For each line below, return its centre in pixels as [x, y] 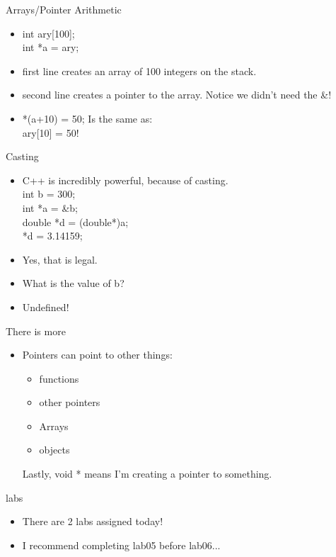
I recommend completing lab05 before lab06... [121, 545]
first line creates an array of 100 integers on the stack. [139, 71]
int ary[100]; [48, 33]
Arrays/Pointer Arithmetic [64, 9]
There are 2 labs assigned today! [93, 521]
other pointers [70, 402]
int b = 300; [49, 194]
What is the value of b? [73, 283]
